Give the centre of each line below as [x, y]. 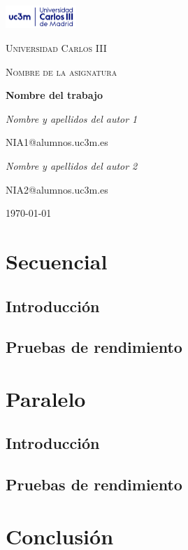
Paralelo [46, 398]
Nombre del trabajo [54, 95]
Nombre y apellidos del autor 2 [72, 165]
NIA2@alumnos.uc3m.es [57, 189]
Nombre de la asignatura [62, 71]
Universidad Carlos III [56, 48]
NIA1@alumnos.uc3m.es [57, 142]
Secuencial [57, 261]
